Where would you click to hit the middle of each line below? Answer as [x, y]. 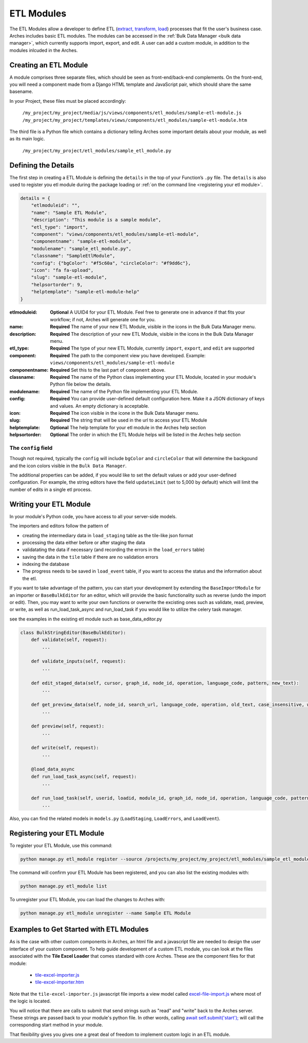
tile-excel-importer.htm [60, 982]
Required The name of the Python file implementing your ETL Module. [124, 391]
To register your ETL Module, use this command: [61, 846]
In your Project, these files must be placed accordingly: [68, 101]
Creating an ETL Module [49, 65]
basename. [21, 92]
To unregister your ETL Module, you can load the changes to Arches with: [87, 899]
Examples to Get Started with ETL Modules [79, 930]
